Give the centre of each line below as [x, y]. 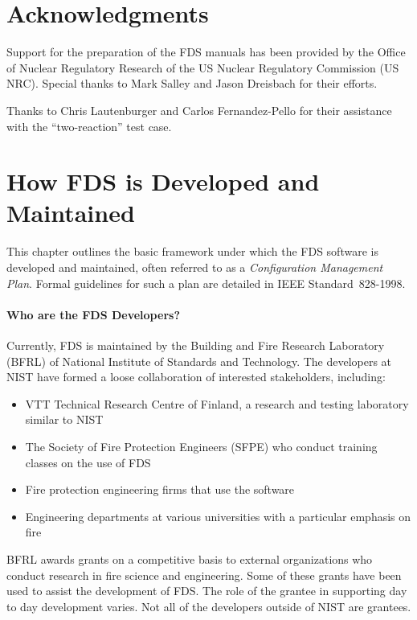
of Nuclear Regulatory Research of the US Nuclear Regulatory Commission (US [203, 67]
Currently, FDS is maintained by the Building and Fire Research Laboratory [196, 345]
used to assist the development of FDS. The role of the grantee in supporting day [207, 591]
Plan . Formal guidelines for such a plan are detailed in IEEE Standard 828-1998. [206, 283]
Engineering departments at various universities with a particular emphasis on [218, 516]
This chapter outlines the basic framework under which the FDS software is [192, 251]
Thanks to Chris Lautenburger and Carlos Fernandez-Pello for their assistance [199, 110]
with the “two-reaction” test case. [89, 126]
